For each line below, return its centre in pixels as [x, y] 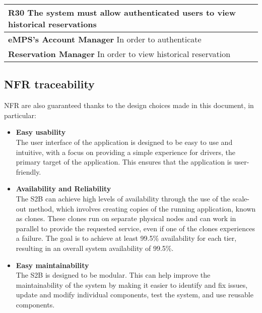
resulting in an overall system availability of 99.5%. [95, 248]
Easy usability [41, 132]
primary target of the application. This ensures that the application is [124, 162]
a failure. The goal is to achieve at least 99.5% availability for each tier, [126, 238]
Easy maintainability [52, 265]
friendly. [28, 171]
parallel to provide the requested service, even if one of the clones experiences [135, 228]
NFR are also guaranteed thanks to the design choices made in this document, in [129, 105]
